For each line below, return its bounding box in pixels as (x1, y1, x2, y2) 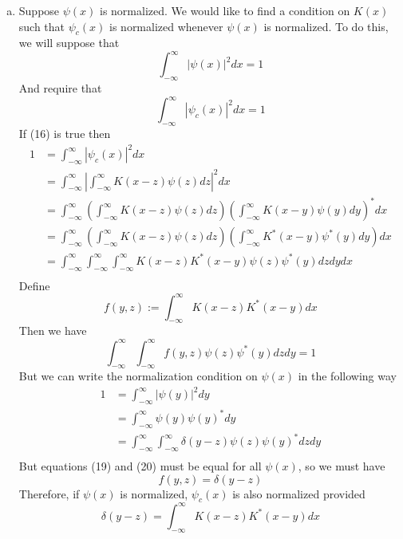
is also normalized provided (232, 485, 365, 502)
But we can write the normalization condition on (18, 368, 258, 384)
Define (18, 277, 50, 293)
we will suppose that (18, 34, 120, 51)
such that (18, 18, 65, 34)
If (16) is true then (18, 125, 111, 142)
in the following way (298, 368, 397, 384)
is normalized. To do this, (263, 18, 389, 34)
